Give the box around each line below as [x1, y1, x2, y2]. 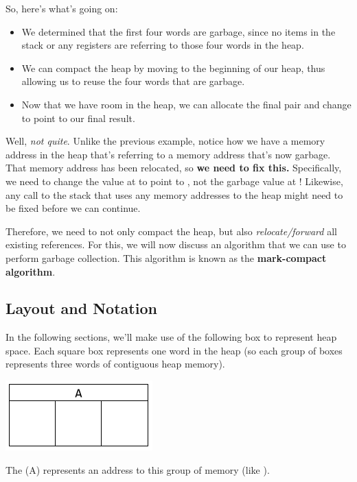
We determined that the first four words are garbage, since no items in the [21, 24, 336, 38]
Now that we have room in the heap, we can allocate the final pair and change [21, 97, 352, 111]
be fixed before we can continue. [5, 201, 141, 215]
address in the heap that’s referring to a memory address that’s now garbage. [5, 147, 331, 161]
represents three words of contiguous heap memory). [5, 357, 225, 371]
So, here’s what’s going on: [5, 1, 118, 15]
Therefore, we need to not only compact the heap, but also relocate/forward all [5, 224, 337, 238]
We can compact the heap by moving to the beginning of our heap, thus [21, 60, 325, 75]
